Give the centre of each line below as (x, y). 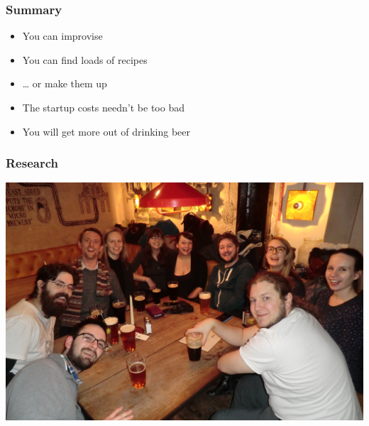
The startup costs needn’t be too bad (103, 107)
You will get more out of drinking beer (106, 131)
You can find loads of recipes (85, 59)
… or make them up (65, 83)
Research (32, 163)
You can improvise (62, 36)
